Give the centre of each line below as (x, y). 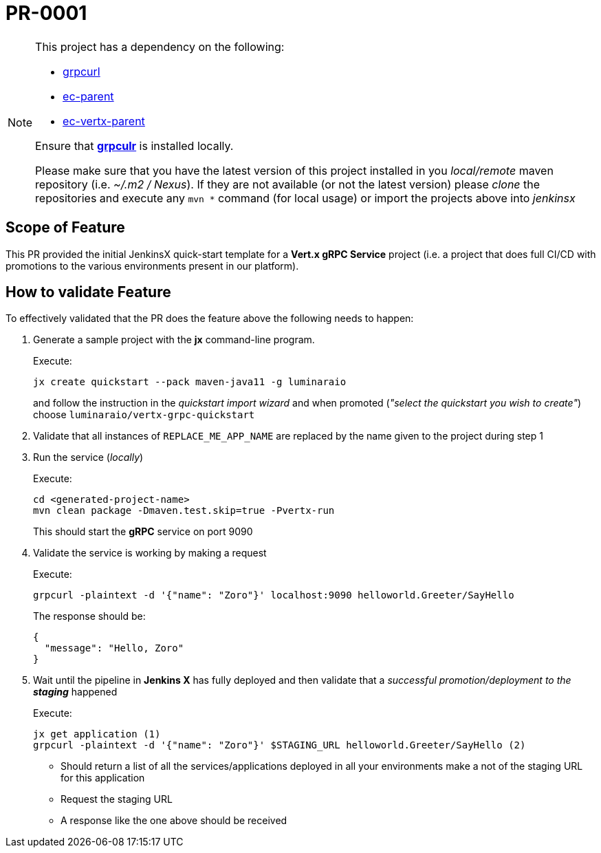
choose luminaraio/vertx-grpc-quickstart (144, 415)
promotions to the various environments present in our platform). (152, 266)
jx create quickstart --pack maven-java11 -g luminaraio (190, 382)
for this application (103, 778)
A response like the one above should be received (174, 821)
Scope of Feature (65, 228)
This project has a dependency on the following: (160, 46)
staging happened (75, 692)
